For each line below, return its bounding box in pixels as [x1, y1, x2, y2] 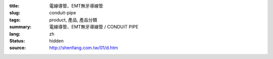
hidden [49, 37, 64, 43]
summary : [9, 24, 32, 30]
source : [9, 45, 26, 51]
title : [9, 3, 20, 8]
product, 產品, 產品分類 [49, 16, 98, 22]
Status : [9, 37, 25, 43]
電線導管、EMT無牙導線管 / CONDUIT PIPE [49, 24, 139, 30]
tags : [9, 16, 21, 22]
